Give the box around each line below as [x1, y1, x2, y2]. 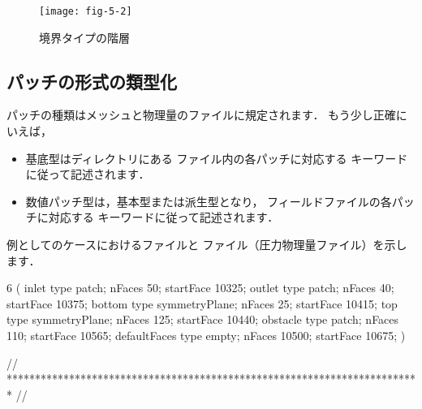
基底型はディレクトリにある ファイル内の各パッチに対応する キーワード [25, 149, 408, 166]
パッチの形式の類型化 [6, 68, 177, 93]
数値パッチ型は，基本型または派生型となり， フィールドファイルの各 [25, 192, 392, 209]
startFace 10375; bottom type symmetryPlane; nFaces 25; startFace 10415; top [6, 295, 398, 312]
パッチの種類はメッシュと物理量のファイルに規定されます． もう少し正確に [6, 106, 407, 123]
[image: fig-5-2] [39, 6, 132, 17]
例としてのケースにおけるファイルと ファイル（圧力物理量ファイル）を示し [6, 236, 407, 253]
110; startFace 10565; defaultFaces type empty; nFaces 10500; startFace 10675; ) [6, 326, 406, 343]
